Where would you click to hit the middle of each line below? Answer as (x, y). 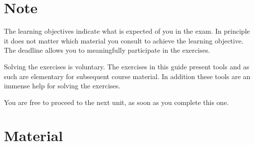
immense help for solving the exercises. (62, 86)
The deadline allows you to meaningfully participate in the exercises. (107, 50)
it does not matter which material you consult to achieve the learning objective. (124, 40)
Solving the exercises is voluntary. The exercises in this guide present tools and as (127, 66)
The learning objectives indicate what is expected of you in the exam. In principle (127, 31)
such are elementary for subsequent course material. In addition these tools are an (127, 76)
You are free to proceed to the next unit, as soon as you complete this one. (116, 102)
